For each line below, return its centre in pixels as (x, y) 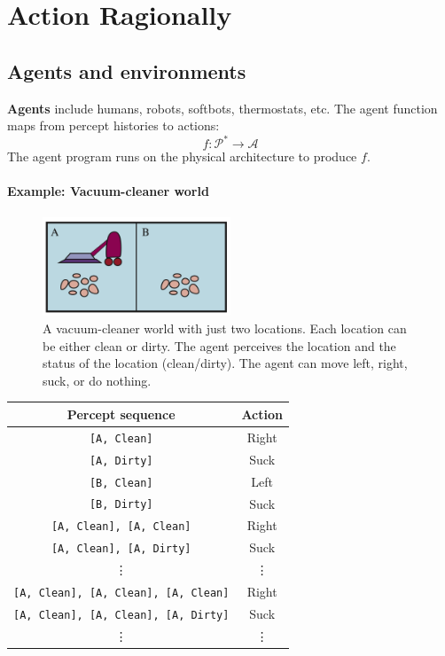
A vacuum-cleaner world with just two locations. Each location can (225, 328)
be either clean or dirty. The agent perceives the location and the (219, 345)
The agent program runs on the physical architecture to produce (182, 156)
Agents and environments (127, 70)
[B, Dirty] (121, 505)
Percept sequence (121, 414)
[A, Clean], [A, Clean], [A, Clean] (121, 594)
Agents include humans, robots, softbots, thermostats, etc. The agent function (222, 108)
